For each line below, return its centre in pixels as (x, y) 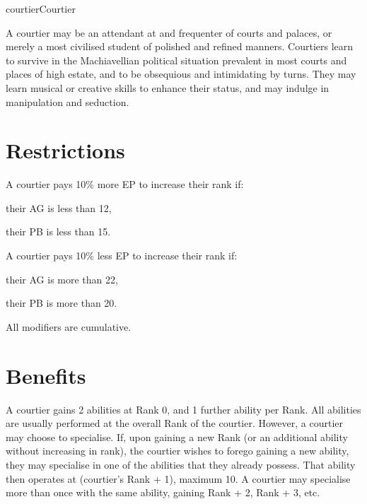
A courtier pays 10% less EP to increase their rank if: (122, 256)
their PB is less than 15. (58, 232)
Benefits (46, 375)
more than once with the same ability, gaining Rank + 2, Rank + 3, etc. (163, 492)
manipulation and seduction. (68, 101)
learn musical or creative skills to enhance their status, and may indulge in (168, 87)
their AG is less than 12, (59, 207)
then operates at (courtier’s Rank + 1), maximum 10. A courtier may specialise (178, 478)
